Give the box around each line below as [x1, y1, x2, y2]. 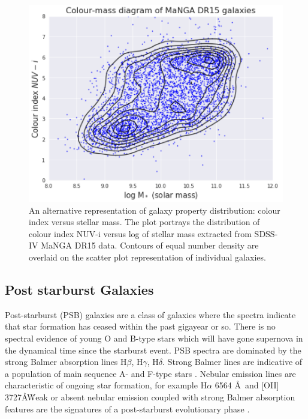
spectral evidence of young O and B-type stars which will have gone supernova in [5, 331, 303, 344]
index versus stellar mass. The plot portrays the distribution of [29, 216, 260, 228]
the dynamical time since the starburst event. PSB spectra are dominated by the [5, 343, 301, 356]
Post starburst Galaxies [5, 280, 154, 298]
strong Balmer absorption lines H [5, 355, 127, 368]
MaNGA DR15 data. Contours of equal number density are [41, 239, 259, 252]
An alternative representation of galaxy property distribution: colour [29, 203, 280, 216]
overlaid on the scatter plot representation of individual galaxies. [29, 250, 266, 263]
